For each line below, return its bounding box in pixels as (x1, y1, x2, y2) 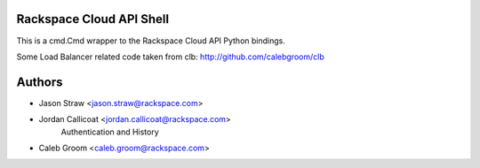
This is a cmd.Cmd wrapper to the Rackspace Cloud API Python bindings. (16, 35, 286, 46)
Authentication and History (60, 126, 159, 137)
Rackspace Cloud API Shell (16, 11, 169, 27)
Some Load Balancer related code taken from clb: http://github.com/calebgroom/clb (16, 51, 324, 62)
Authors (16, 74, 63, 89)
